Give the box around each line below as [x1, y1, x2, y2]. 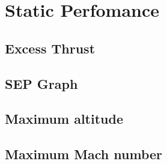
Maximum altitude [5, 109, 123, 128]
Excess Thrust [5, 38, 96, 57]
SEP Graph [5, 74, 78, 93]
